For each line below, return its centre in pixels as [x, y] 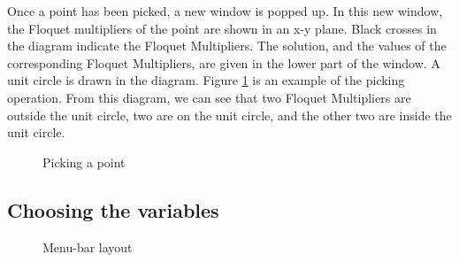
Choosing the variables [113, 209]
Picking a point [84, 162]
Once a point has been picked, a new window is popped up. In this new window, [225, 11]
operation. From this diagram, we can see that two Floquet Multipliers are [209, 97]
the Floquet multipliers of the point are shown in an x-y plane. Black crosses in [222, 28]
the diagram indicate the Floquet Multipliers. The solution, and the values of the [227, 46]
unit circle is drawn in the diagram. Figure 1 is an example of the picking [206, 80]
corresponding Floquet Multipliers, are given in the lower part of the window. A [224, 62]
